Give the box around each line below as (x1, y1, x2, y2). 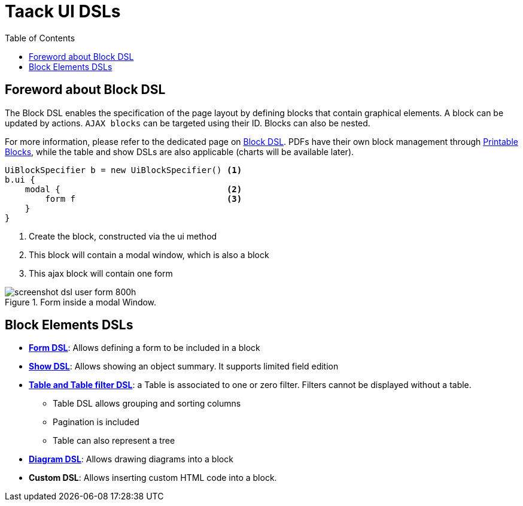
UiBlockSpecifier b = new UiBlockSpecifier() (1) (5, 165, 242, 175)
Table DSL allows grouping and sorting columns (53, 398, 241, 409)
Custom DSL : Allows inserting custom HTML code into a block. (29, 472, 277, 483)
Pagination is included (53, 417, 139, 428)
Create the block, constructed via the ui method (29, 231, 217, 241)
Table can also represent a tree (53, 435, 175, 446)
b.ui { (5, 174, 35, 184)
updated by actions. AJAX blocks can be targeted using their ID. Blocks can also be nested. (5, 117, 370, 128)
